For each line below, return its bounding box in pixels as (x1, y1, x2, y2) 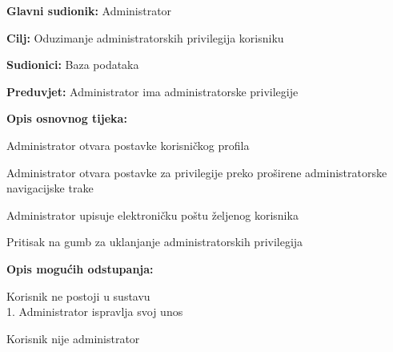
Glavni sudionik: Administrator (6, 2, 172, 18)
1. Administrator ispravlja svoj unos (6, 303, 183, 320)
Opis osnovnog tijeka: (6, 110, 127, 127)
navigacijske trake (6, 180, 94, 196)
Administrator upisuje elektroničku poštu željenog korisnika (6, 206, 299, 223)
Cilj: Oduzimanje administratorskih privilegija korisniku (6, 29, 284, 46)
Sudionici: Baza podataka (6, 56, 139, 73)
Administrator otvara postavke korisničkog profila (6, 136, 250, 153)
